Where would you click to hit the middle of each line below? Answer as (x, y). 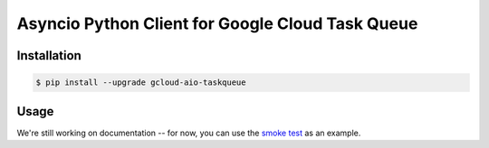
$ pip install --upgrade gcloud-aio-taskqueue (141, 83)
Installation (49, 55)
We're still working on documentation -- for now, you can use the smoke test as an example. (189, 133)
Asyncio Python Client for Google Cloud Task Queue (217, 23)
